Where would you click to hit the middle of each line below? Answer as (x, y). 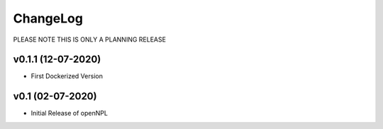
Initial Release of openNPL (69, 113)
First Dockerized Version (67, 76)
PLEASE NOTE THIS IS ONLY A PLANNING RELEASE (90, 39)
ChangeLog (48, 18)
